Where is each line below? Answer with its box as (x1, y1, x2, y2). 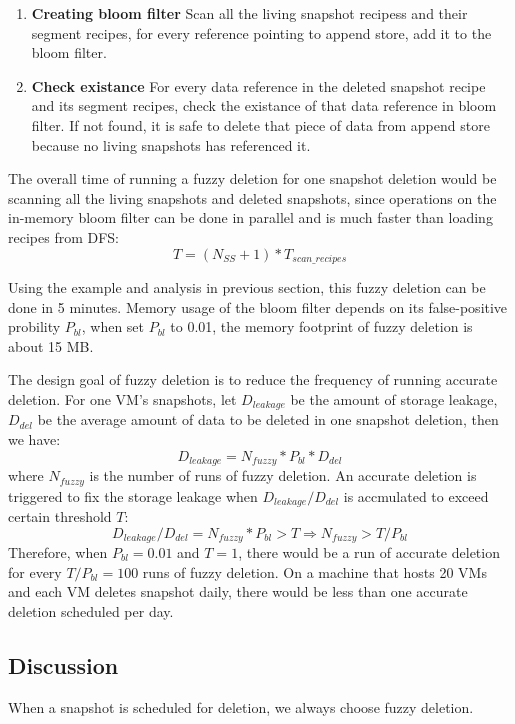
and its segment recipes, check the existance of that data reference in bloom (31, 95, 497, 116)
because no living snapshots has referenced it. (31, 134, 311, 155)
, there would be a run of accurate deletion (238, 542, 500, 562)
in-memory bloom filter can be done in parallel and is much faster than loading (8, 207, 493, 228)
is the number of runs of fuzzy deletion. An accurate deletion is (89, 465, 477, 486)
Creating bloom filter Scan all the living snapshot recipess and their (31, 3, 468, 23)
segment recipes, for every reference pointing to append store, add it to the (31, 22, 492, 43)
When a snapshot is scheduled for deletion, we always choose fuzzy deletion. (8, 696, 474, 717)
